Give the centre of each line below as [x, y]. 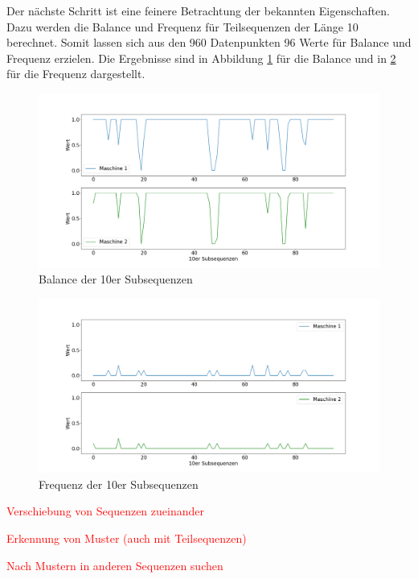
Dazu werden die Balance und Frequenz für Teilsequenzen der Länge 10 [182, 26]
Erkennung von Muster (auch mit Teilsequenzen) [127, 538]
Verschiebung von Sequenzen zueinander [105, 511]
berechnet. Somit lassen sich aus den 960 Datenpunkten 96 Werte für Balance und [209, 42]
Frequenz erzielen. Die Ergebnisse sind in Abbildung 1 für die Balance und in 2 [201, 58]
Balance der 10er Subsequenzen [116, 279]
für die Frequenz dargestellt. [76, 74]
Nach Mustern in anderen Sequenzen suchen [115, 565]
